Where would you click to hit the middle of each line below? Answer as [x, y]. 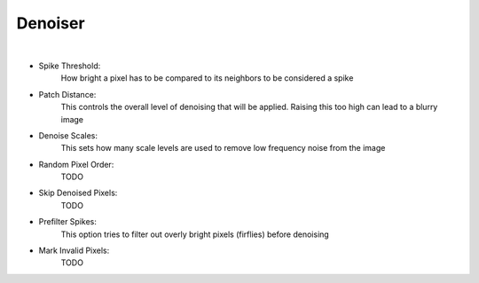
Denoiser [51, 23]
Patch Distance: [67, 94]
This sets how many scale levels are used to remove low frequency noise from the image [223, 148]
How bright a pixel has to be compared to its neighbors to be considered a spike [207, 78]
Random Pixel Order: [76, 164]
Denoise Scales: [68, 135]
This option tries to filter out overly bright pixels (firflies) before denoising [195, 234]
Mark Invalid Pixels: [74, 251]
